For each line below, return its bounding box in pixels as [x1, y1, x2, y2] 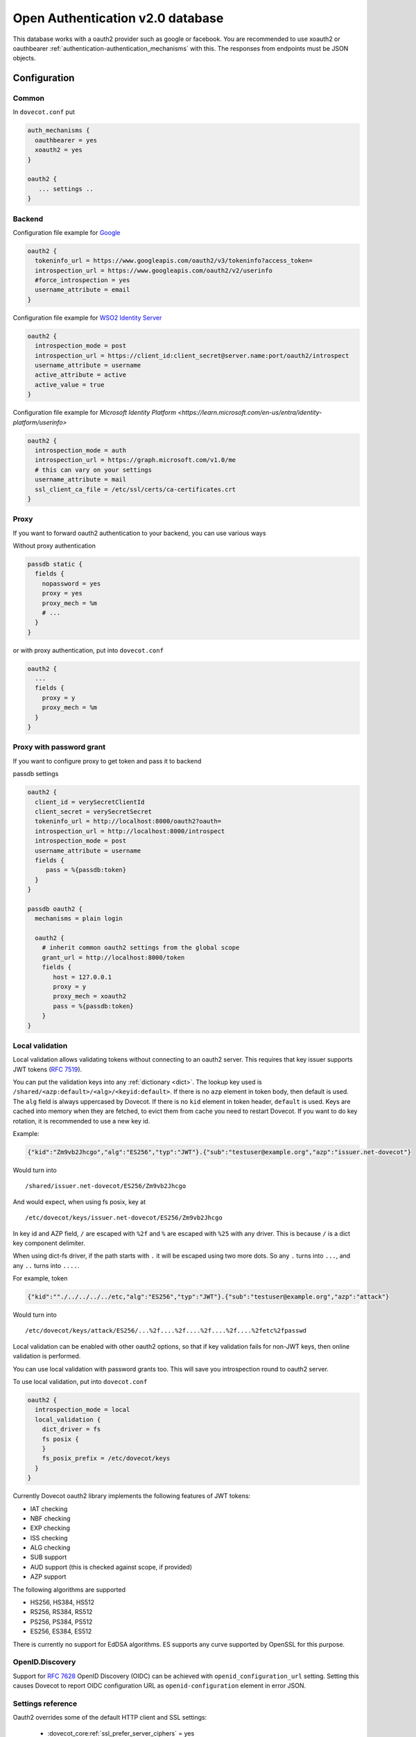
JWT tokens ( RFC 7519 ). [12, 1065, 83, 1073]
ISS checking [30, 1533, 69, 1542]
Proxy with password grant [12, 742, 106, 752]
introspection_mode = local [35, 1406, 130, 1414]
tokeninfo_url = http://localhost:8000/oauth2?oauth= [35, 817, 222, 825]
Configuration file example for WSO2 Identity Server [12, 313, 162, 322]
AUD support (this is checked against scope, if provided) [30, 1563, 193, 1571]
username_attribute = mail [35, 476, 127, 484]
